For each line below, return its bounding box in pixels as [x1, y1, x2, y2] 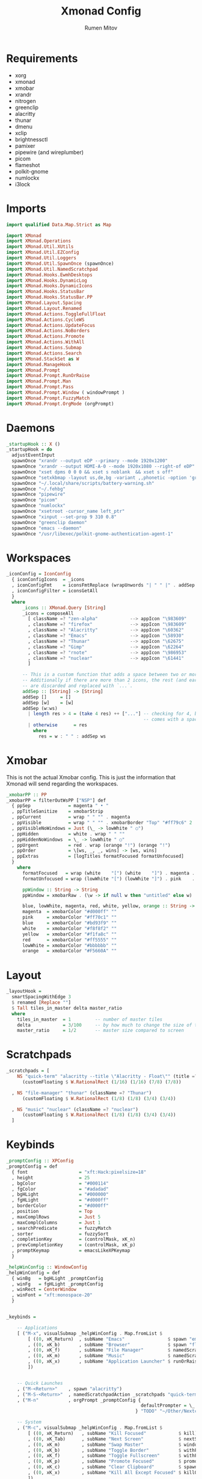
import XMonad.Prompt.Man [6, 378, 71, 384]
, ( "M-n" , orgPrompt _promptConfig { [17, 1397, 141, 1403]
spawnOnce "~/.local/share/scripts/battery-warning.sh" [11, 480, 155, 486]
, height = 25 [11, 1174, 90, 1180]
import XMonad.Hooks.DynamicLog [6, 277, 87, 283]
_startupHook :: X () [6, 441, 61, 447]
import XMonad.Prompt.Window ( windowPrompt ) [6, 390, 125, 396]
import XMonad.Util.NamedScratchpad [6, 266, 98, 272]
